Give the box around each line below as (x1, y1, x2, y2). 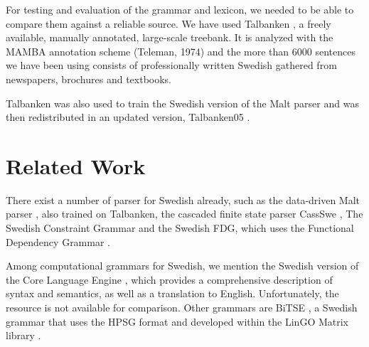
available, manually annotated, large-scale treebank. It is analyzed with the (6, 30, 333, 45)
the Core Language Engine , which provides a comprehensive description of (6, 272, 333, 287)
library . (6, 328, 41, 343)
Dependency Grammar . (6, 234, 110, 249)
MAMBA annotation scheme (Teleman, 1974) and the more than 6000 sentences (6, 43, 355, 58)
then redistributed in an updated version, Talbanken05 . (6, 110, 250, 124)
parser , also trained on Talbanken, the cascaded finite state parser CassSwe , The (6, 206, 363, 221)
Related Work (6, 151, 146, 180)
